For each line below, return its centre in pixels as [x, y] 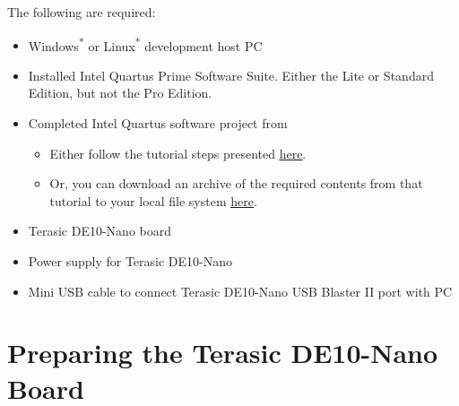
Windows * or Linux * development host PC [145, 44]
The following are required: [82, 12]
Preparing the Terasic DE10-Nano [223, 353]
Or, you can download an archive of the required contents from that [236, 183]
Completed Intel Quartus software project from [158, 123]
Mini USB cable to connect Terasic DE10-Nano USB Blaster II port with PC [240, 291]
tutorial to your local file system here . [153, 200]
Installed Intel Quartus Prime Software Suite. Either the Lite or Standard [231, 75]
